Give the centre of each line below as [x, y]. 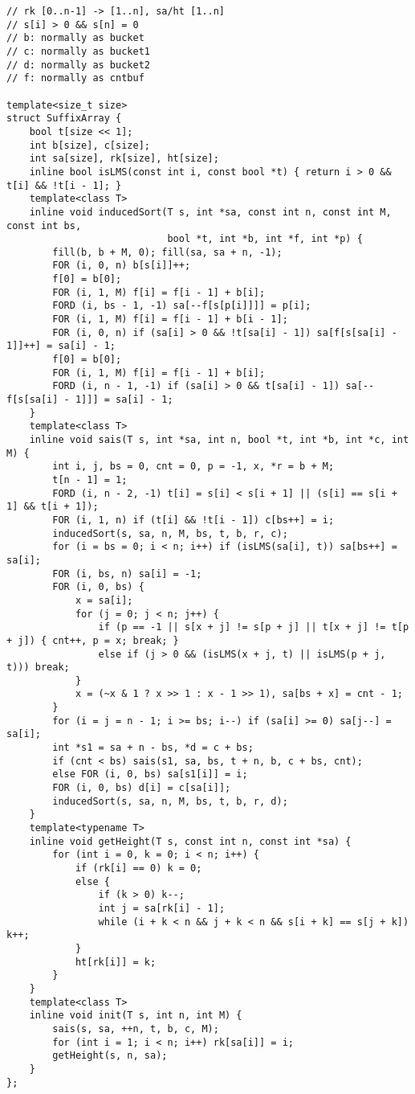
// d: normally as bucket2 [78, 65]
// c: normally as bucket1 [78, 51]
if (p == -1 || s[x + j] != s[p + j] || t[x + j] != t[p [254, 627]
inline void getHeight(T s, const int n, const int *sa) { [190, 841]
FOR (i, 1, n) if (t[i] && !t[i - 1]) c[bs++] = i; [193, 520]
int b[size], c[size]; [90, 145]
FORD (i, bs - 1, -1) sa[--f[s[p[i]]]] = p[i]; [182, 306]
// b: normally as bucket [75, 38]
